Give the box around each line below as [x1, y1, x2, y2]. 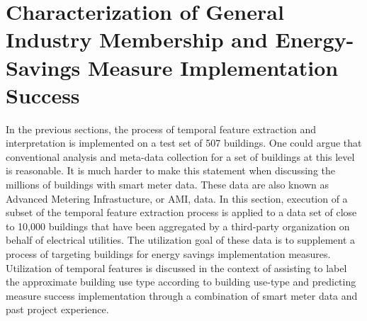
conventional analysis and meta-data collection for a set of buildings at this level [6, 149, 355, 164]
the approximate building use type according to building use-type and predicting [6, 274, 356, 289]
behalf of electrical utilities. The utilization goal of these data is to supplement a [6, 232, 356, 247]
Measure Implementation [88, 52, 339, 81]
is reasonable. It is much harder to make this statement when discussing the [6, 163, 336, 178]
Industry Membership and [6, 25, 268, 54]
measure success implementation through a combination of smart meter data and [6, 288, 358, 303]
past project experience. [6, 302, 109, 317]
